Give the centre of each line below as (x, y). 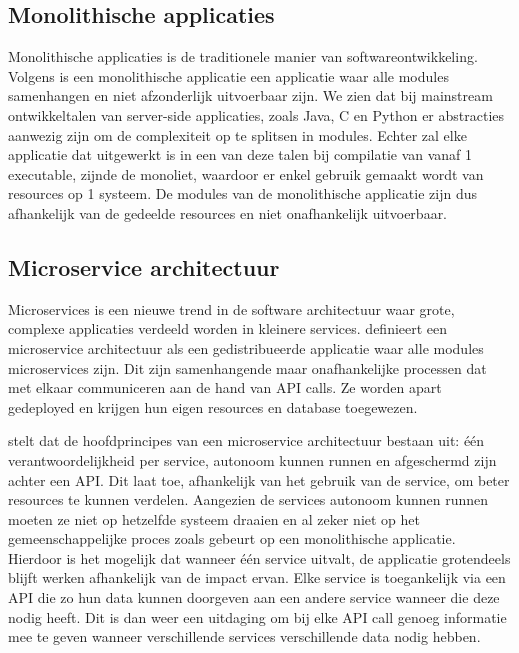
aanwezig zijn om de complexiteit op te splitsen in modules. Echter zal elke (237, 134)
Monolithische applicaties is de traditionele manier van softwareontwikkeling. (243, 56)
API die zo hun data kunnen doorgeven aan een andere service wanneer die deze (254, 597)
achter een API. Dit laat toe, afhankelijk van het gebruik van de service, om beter (259, 479)
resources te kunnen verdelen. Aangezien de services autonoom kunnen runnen (248, 499)
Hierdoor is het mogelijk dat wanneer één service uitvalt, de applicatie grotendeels (259, 557)
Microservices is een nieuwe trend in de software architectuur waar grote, (231, 308)
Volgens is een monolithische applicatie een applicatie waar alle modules (228, 75)
